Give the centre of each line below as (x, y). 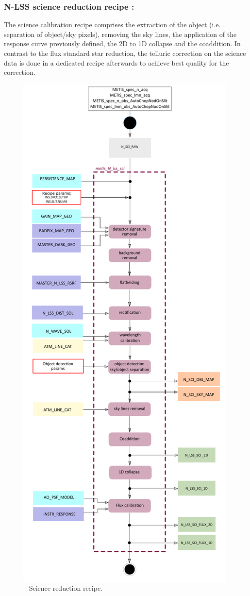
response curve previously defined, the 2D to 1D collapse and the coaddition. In (122, 43)
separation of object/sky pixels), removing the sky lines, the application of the (120, 34)
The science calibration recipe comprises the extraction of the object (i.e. (112, 25)
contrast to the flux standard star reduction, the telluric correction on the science (125, 53)
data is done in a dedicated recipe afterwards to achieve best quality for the (117, 62)
